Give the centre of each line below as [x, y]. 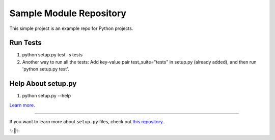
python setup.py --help [47, 96]
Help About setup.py [43, 84]
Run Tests [25, 43]
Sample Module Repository [68, 13]
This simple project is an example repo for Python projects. [71, 28]
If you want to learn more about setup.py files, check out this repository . [87, 121]
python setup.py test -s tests [52, 55]
